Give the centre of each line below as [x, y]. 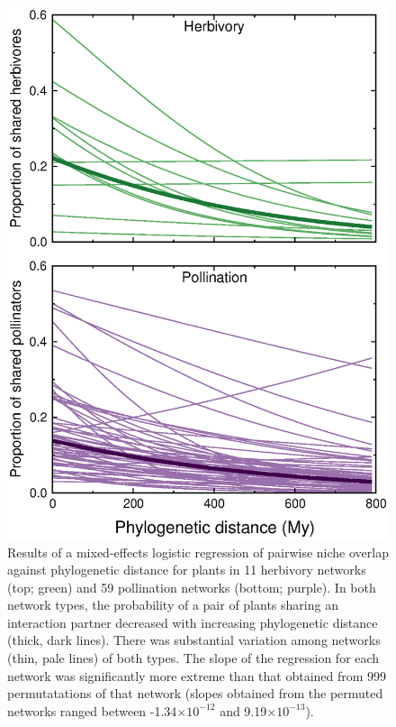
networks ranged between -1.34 [92, 710]
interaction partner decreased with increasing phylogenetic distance [193, 622]
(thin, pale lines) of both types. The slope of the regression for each [193, 658]
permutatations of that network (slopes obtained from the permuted [195, 693]
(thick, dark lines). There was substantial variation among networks [194, 640]
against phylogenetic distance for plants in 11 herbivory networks [187, 570]
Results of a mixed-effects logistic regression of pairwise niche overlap [198, 552]
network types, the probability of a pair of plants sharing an [173, 605]
